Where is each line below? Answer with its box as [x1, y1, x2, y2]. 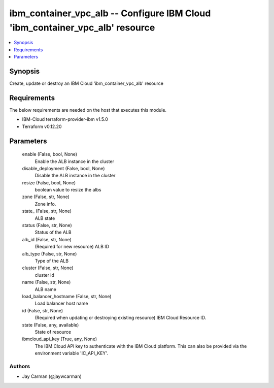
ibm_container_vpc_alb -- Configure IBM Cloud [9, 8, 211, 19]
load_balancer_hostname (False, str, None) [22, 293, 112, 299]
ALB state [35, 215, 55, 221]
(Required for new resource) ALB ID [35, 244, 109, 250]
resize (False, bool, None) [22, 179, 76, 185]
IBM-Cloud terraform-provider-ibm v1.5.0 [22, 116, 109, 122]
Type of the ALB [35, 257, 68, 264]
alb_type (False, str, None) [22, 250, 77, 256]
